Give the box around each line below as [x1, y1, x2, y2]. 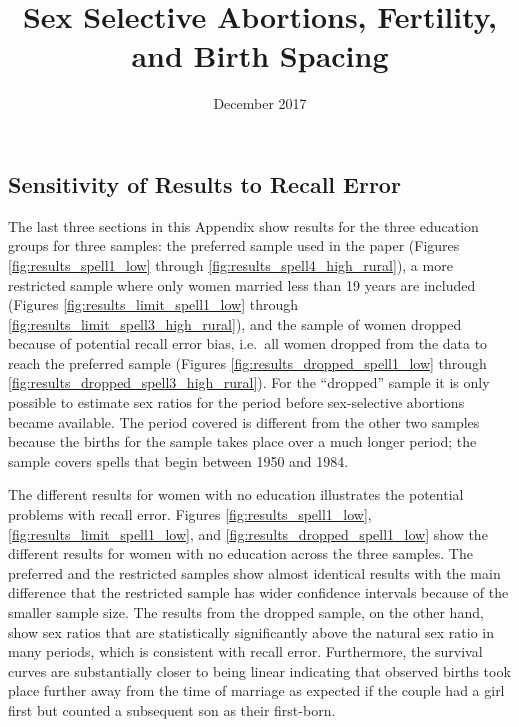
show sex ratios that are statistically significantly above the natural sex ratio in [8, 621, 495, 642]
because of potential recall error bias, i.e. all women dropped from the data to [8, 333, 488, 354]
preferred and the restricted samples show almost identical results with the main [8, 562, 501, 583]
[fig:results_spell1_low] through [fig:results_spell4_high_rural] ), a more [8, 254, 453, 275]
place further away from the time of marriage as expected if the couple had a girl [8, 680, 505, 701]
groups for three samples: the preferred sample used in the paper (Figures [8, 235, 460, 256]
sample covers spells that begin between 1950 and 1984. [8, 450, 349, 471]
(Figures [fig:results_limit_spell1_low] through [8, 294, 299, 315]
